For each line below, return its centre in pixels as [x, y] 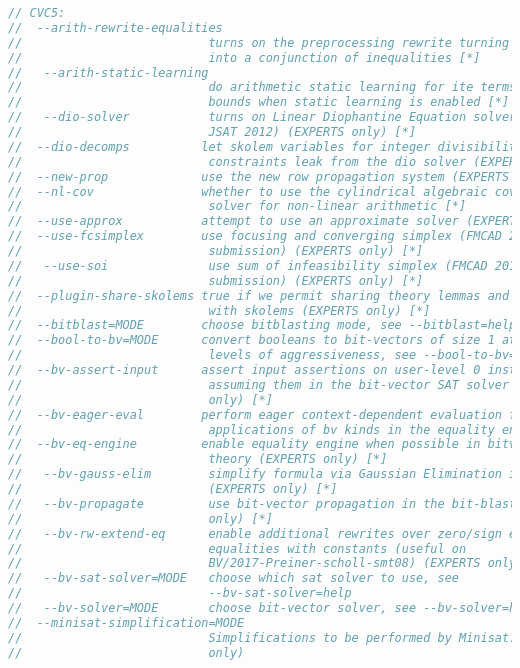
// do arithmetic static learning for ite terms [262, 87]
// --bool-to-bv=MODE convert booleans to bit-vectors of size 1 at [262, 340]
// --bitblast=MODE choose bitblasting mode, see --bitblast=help [262, 325]
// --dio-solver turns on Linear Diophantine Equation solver [262, 117]
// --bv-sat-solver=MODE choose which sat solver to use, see [234, 578]
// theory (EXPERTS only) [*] [198, 459]
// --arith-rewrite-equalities [115, 27]
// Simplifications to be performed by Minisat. [262, 637]
